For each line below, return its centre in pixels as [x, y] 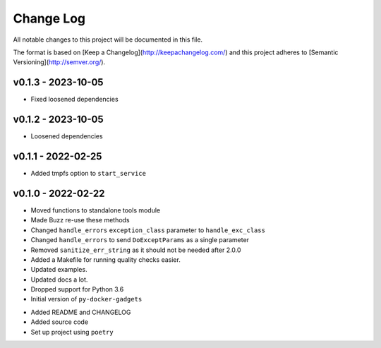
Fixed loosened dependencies [75, 100]
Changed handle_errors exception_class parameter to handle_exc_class [148, 230]
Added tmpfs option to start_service [88, 174]
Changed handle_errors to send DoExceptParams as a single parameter [140, 240]
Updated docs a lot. [59, 280]
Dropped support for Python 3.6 [77, 289]
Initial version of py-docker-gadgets [86, 299]
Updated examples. [59, 270]
